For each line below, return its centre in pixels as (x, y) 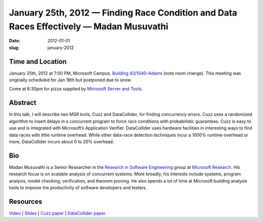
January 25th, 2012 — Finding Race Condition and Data (123, 13)
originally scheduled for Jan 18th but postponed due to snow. (70, 80)
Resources (26, 201)
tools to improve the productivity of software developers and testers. (78, 187)
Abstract (23, 103)
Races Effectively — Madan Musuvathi (89, 26)
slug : (14, 47)
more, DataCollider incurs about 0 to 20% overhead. (62, 142)
